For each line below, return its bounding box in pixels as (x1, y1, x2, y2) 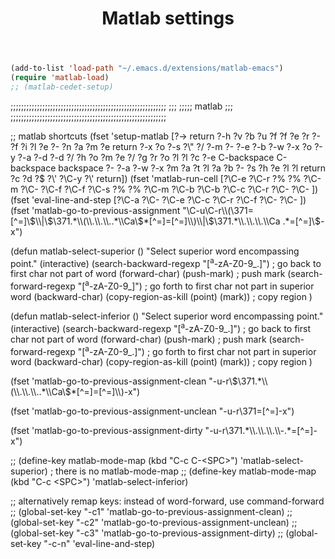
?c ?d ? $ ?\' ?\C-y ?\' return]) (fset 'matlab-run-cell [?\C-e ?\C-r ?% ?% (10, 172, 302, 184)
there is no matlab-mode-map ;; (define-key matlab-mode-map (55, 465, 317, 477)
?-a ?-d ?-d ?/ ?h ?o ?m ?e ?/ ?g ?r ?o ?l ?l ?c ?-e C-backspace (17, 151, 275, 163)
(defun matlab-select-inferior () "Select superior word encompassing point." (10, 310, 324, 322)
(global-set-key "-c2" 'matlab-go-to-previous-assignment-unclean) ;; (10, 517, 298, 529)
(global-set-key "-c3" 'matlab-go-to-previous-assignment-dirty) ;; (10, 527, 284, 539)
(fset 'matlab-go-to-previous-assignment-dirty (10, 425, 203, 437)
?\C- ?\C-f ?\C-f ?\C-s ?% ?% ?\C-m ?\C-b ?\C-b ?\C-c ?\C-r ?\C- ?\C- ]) (20, 183, 319, 195)
